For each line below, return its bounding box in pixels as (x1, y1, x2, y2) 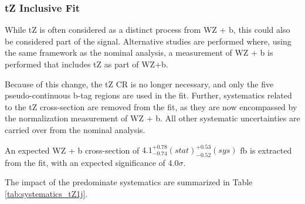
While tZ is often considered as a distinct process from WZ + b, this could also (5, 23, 290, 36)
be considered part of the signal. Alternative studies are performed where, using (5, 35, 292, 47)
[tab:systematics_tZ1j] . (5, 188, 88, 200)
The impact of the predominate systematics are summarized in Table (5, 176, 253, 188)
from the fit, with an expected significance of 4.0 (5, 156, 179, 168)
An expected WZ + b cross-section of (5, 144, 140, 156)
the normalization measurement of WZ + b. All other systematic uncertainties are (5, 112, 300, 124)
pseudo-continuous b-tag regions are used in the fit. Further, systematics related (5, 89, 292, 101)
